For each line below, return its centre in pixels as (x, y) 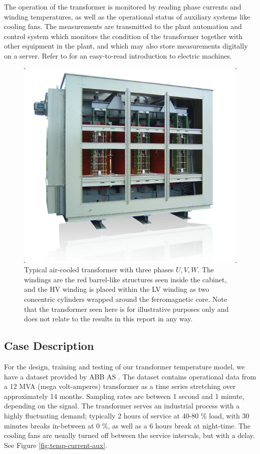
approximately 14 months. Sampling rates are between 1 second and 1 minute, (124, 396)
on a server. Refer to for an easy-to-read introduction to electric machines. (118, 55)
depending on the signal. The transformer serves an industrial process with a (122, 406)
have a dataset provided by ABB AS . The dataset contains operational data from (130, 376)
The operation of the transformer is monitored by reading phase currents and (123, 7)
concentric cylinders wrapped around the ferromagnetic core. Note (126, 299)
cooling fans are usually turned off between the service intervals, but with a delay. (129, 435)
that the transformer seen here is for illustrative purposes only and (126, 309)
